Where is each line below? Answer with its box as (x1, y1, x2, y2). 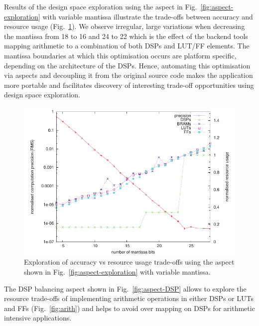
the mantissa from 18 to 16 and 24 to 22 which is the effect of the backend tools (4, 30, 248, 41)
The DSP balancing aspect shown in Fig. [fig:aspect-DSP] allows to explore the (4, 283, 247, 294)
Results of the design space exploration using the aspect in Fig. (4, 1, 197, 11)
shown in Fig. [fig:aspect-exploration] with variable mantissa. (24, 266, 211, 277)
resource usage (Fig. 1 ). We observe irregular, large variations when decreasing (4, 21, 245, 31)
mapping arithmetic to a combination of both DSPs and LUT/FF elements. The (4, 40, 250, 51)
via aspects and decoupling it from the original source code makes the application (4, 70, 253, 80)
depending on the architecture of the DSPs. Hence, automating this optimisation (4, 60, 251, 70)
